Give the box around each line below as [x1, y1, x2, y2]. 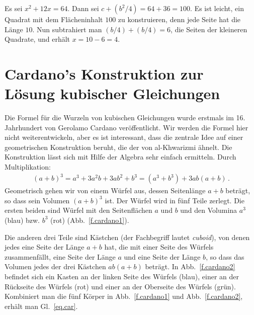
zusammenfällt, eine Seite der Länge [5, 251, 116, 262]
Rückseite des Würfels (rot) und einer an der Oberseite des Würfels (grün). [5, 281, 236, 291]
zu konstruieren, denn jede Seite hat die [118, 14, 241, 24]
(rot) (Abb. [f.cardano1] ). [50, 214, 129, 225]
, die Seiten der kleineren [171, 24, 247, 34]
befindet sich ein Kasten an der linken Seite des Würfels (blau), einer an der [5, 271, 239, 281]
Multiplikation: [5, 162, 51, 172]
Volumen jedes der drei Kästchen [5, 261, 106, 272]
